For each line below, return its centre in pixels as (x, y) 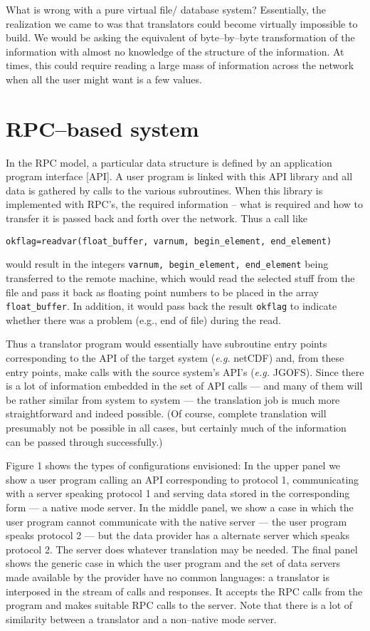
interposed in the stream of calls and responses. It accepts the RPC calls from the (184, 591)
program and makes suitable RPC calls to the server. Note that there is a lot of (179, 605)
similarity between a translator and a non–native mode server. (141, 619)
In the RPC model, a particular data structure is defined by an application (169, 162)
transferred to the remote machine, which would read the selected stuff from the (180, 277)
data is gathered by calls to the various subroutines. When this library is (164, 190)
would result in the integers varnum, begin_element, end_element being (167, 264)
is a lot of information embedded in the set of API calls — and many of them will (184, 386)
